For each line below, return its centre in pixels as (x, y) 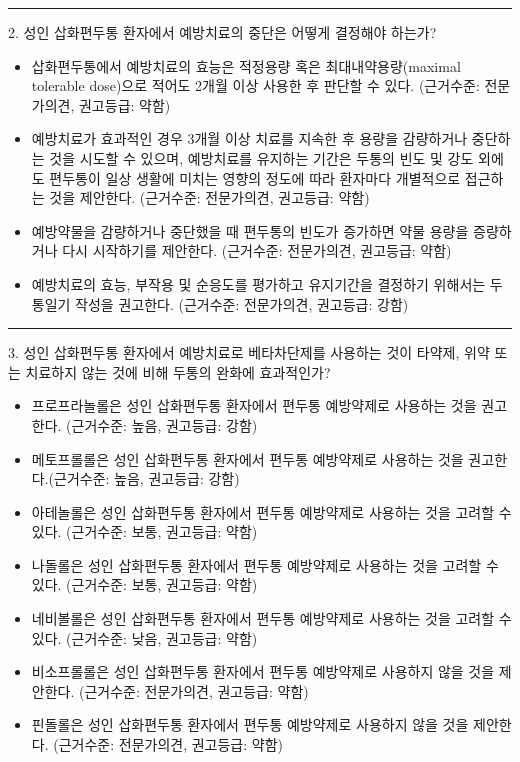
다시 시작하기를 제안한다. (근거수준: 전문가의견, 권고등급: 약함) (257, 250)
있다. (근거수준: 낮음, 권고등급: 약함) (144, 637)
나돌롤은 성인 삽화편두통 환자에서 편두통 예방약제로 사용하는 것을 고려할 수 (265, 564)
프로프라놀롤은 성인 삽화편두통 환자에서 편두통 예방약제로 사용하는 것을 (254, 405)
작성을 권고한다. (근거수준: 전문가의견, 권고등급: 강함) (242, 303)
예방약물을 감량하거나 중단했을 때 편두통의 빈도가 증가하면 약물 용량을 (250, 230)
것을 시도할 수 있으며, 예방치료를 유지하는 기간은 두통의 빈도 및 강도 (261, 157)
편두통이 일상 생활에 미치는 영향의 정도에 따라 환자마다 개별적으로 (255, 177)
